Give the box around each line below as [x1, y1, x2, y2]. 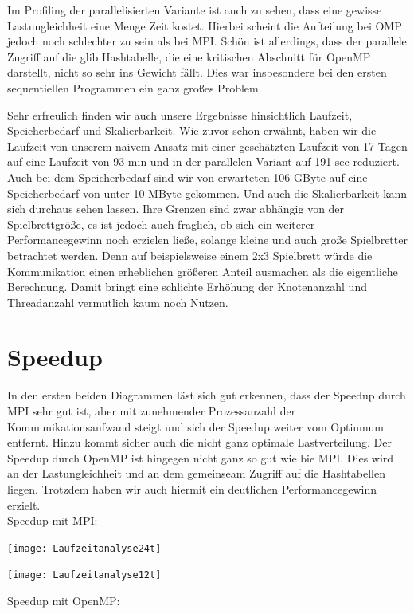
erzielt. [7, 496, 41, 513]
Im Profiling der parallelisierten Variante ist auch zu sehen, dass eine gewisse [7, 2, 382, 18]
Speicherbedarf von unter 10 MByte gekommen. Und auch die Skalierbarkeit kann [7, 184, 408, 201]
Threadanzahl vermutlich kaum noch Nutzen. [7, 293, 228, 310]
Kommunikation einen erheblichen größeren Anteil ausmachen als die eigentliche [7, 262, 398, 279]
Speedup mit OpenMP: [7, 592, 120, 609]
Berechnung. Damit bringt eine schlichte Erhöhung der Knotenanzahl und [7, 278, 367, 295]
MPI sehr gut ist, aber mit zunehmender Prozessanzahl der [7, 403, 296, 419]
